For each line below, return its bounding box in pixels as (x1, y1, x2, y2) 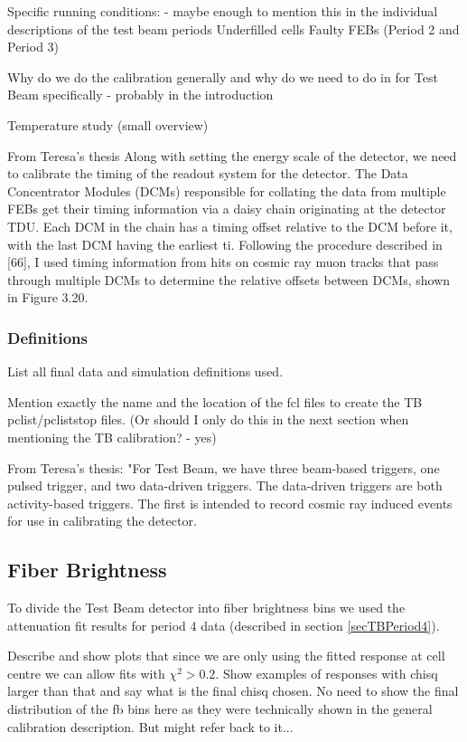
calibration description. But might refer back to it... (7, 717, 294, 736)
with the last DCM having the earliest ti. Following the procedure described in (7, 234, 443, 253)
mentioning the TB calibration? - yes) (7, 427, 217, 446)
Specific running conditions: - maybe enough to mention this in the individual (7, 2, 438, 20)
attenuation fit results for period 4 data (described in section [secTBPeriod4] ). (7, 615, 440, 634)
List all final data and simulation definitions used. (7, 362, 284, 381)
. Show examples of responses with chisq (215, 663, 438, 682)
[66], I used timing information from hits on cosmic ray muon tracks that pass (7, 252, 439, 271)
